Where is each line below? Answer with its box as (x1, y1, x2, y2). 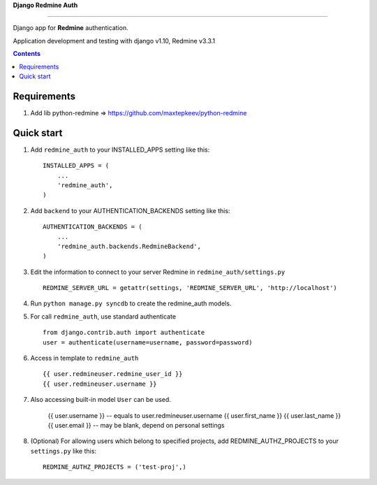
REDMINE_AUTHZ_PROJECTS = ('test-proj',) (43, 463, 186, 471)
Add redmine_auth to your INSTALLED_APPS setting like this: (30, 145, 210, 154)
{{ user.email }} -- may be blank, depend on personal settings (47, 421, 225, 429)
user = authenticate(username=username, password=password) (43, 338, 253, 346)
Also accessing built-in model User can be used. (30, 396, 171, 404)
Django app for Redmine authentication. (13, 24, 128, 32)
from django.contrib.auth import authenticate (43, 328, 205, 337)
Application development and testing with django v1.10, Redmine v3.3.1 (13, 36, 216, 45)
